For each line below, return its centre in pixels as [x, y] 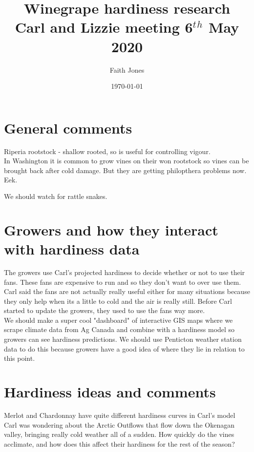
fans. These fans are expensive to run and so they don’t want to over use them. [123, 282]
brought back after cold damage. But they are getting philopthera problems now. [125, 170]
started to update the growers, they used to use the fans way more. [105, 310]
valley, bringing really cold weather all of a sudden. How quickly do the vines [119, 434]
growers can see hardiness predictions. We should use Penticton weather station [123, 339]
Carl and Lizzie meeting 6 [104, 27]
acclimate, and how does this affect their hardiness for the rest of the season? [119, 443]
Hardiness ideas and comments [110, 392]
